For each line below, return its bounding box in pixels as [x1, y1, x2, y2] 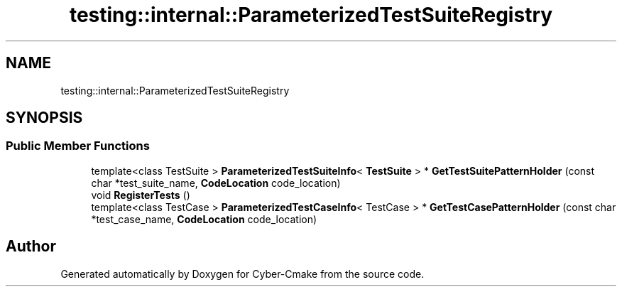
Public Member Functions [6, 139, 150, 153]
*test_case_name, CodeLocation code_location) [91, 212, 317, 225]
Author [6, 237, 56, 256]
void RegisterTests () [91, 188, 190, 201]
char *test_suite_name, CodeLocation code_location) [91, 176, 341, 189]
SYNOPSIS [6, 109, 83, 127]
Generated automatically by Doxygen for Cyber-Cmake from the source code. [60, 267, 425, 280]
